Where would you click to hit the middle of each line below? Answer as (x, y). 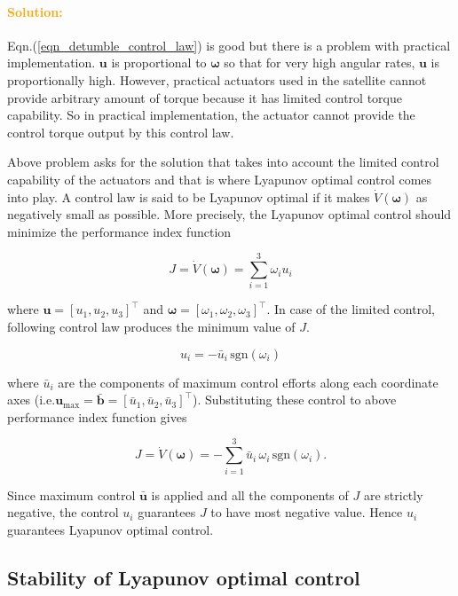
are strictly (393, 494)
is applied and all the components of (250, 494)
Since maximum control (71, 494)
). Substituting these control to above (295, 400)
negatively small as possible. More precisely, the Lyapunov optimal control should (229, 214)
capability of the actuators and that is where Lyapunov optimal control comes (220, 179)
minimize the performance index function (119, 231)
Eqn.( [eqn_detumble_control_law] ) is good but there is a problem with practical (229, 45)
